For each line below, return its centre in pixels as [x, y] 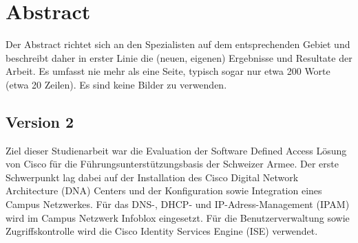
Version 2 [40, 121]
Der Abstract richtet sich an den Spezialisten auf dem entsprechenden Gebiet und [178, 44]
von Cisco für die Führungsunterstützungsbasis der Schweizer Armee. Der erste [172, 164]
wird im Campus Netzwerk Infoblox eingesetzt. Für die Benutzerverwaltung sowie [178, 217]
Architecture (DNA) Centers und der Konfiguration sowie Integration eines [164, 190]
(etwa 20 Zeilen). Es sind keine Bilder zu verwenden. [116, 84]
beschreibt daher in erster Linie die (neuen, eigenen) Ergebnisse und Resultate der [179, 57]
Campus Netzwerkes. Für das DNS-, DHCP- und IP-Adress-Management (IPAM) [178, 204]
